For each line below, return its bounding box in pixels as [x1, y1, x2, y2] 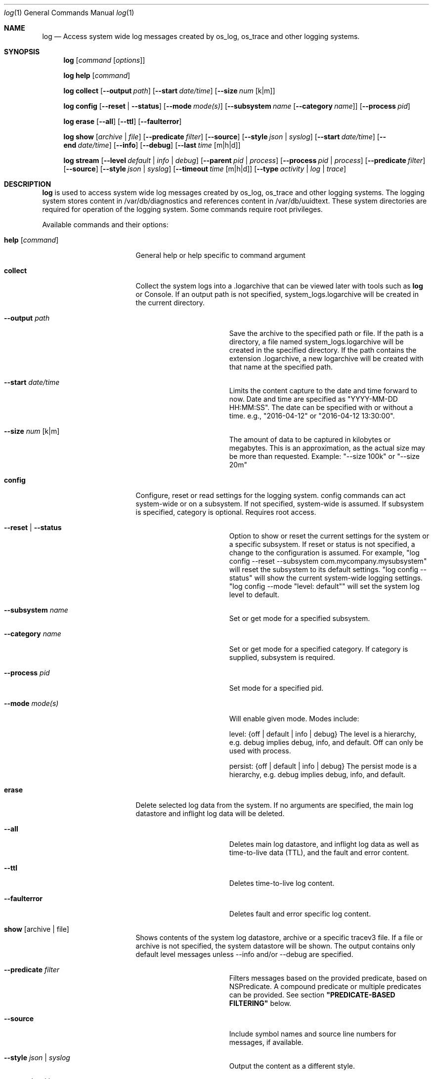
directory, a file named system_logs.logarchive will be [229, 337, 404, 346]
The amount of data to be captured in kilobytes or [229, 435, 391, 444]
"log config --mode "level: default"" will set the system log [229, 582, 420, 590]
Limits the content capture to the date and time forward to [229, 386, 418, 395]
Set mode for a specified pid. [229, 684, 324, 692]
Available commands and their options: [42, 220, 169, 229]
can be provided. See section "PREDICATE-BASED [229, 991, 395, 999]
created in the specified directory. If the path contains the [229, 346, 417, 354]
